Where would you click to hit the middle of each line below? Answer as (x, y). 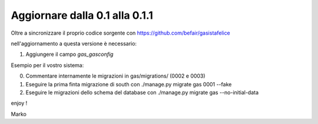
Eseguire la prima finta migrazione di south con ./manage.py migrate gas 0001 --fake (129, 84)
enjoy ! (19, 103)
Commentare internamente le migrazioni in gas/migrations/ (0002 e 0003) (115, 76)
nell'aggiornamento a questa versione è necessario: (74, 43)
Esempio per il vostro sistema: (47, 65)
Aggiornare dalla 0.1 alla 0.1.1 (82, 15)
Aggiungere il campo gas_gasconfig (69, 54)
